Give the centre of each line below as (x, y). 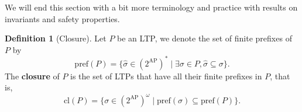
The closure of (32, 76)
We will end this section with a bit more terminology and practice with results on (151, 7)
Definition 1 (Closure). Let (56, 38)
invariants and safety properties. (62, 18)
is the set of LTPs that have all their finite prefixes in (166, 76)
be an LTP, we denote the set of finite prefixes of (205, 38)
